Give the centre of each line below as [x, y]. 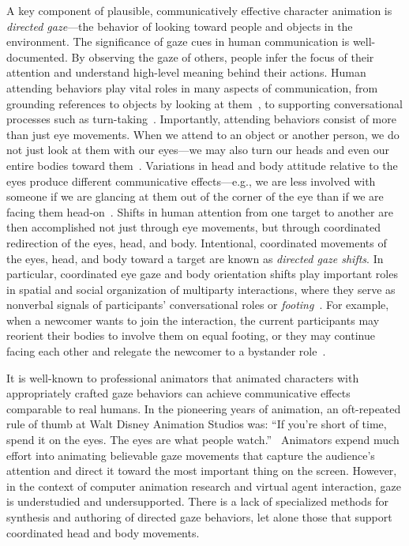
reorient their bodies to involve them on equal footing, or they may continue [191, 335]
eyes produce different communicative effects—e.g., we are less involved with [191, 181]
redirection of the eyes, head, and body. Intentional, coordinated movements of [197, 242]
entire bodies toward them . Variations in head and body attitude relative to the [202, 165]
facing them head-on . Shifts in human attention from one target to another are [200, 211]
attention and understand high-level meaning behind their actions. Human [186, 72]
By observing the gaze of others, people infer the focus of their [223, 56]
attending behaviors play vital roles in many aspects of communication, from [192, 87]
